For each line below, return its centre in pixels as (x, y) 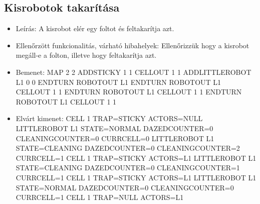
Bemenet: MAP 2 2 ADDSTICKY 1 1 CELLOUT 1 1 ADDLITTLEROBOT (134, 72)
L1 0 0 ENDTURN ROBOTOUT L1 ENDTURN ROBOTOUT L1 (118, 82)
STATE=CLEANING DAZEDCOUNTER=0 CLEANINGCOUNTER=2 (128, 148)
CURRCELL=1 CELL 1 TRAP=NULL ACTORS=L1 (100, 197)
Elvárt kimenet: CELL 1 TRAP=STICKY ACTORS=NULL (109, 118)
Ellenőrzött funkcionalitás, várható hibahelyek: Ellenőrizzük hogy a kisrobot (133, 45)
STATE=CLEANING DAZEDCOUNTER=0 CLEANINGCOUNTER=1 (128, 168)
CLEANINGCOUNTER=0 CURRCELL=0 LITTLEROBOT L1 (115, 138)
